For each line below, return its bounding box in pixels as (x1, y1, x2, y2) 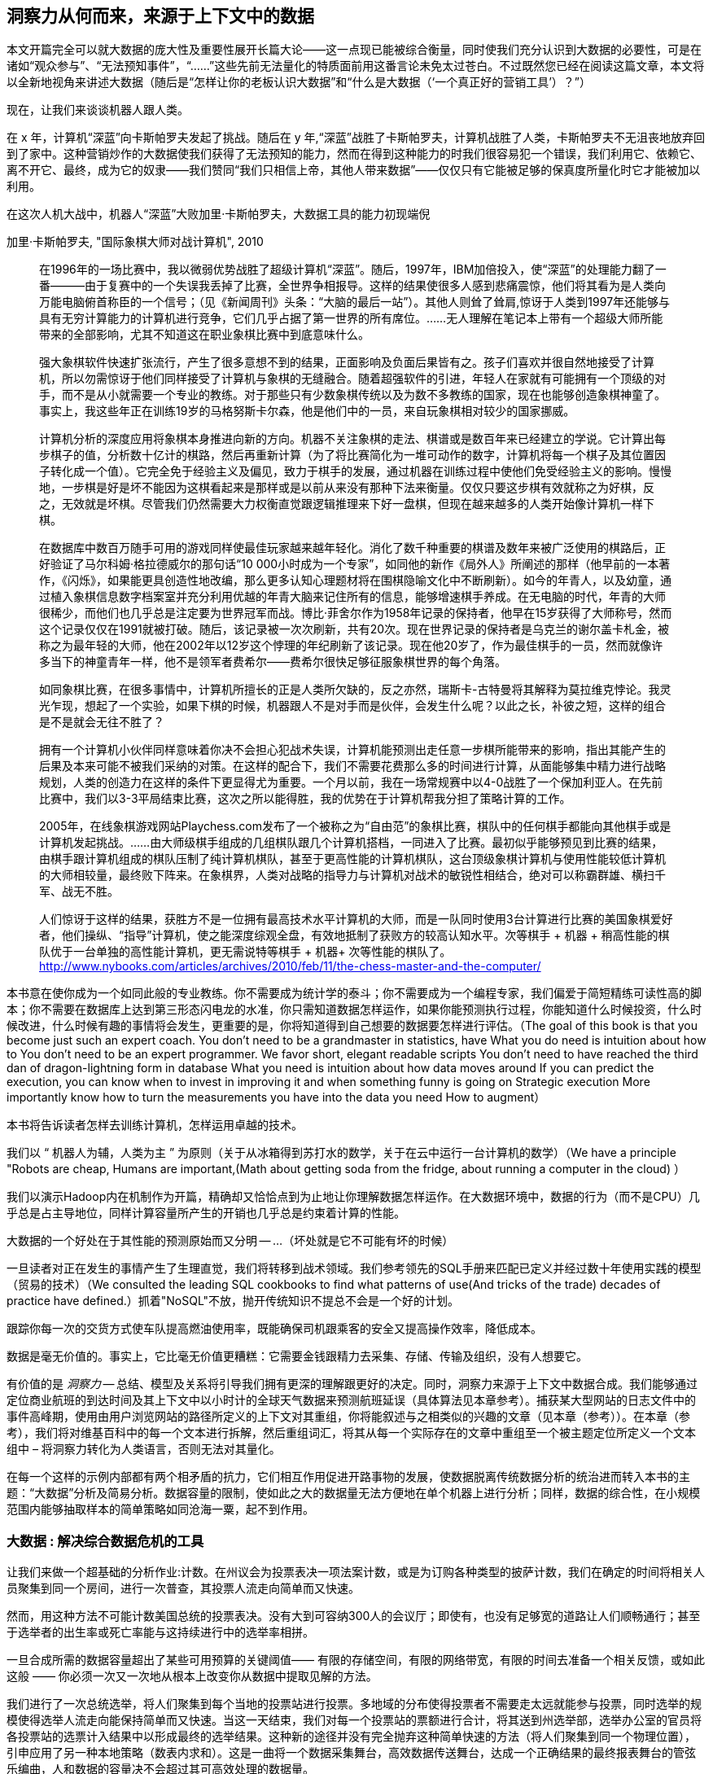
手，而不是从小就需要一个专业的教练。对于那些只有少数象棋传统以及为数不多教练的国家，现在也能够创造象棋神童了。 (39, 388, 666, 402)
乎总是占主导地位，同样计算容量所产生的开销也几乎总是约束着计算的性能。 (7, 1206, 405, 1220)
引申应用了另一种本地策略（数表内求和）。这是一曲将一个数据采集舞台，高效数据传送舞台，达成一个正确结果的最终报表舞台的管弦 (7, 1746, 696, 1760)
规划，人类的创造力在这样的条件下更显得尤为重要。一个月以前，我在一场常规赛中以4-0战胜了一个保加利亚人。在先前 (39, 775, 663, 790)
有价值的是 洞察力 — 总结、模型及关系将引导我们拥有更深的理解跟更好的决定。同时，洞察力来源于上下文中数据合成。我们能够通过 (7, 1377, 698, 1391)
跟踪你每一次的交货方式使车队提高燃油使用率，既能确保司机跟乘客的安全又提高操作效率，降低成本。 (7, 1321, 542, 1336)
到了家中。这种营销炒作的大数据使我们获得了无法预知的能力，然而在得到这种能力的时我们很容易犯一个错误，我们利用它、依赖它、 (7, 147, 702, 161)
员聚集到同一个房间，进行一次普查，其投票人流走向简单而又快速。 (7, 1581, 360, 1596)
